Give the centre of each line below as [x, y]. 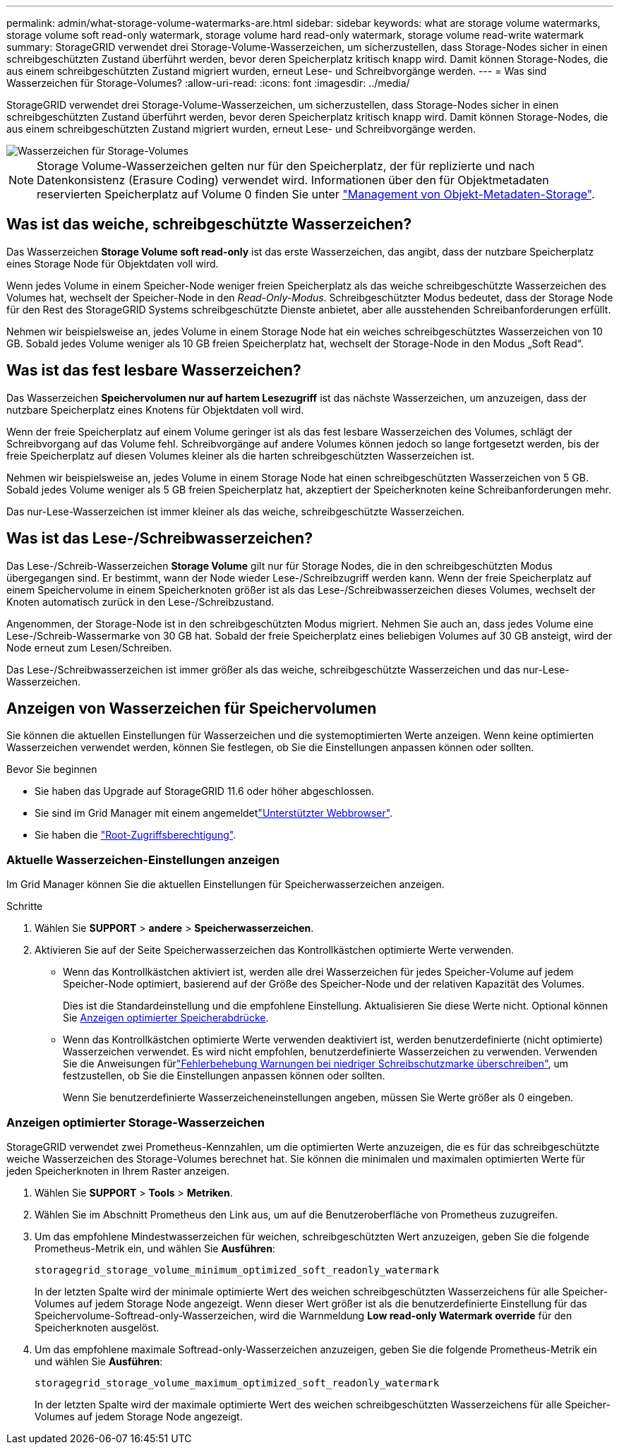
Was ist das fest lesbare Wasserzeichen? [154, 371]
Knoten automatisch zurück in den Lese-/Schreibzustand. [140, 601]
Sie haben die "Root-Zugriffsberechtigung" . [136, 835]
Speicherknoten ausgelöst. [97, 1327]
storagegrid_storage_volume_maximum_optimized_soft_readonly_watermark [237, 1383]
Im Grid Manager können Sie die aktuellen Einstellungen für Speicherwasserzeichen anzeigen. [226, 885]
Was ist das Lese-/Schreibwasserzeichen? [160, 539]
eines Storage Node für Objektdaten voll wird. [113, 263]
